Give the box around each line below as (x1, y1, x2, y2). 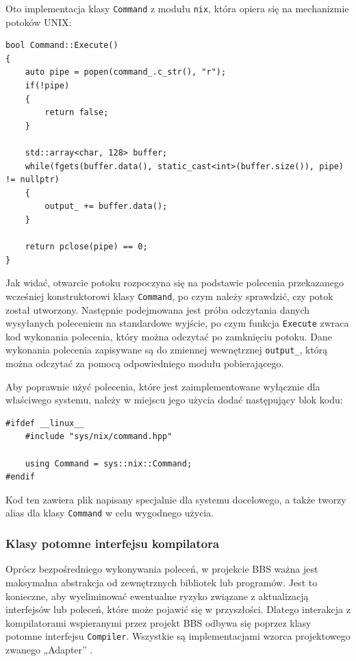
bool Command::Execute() (5, 40, 118, 51)
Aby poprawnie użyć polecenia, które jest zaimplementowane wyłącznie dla (5, 379, 320, 393)
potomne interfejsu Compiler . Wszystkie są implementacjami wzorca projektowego (5, 629, 351, 643)
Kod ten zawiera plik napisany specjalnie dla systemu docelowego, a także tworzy (5, 492, 346, 506)
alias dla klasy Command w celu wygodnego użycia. (5, 506, 214, 520)
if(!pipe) (25, 81, 70, 91)
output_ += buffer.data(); (44, 201, 168, 212)
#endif (5, 472, 35, 482)
